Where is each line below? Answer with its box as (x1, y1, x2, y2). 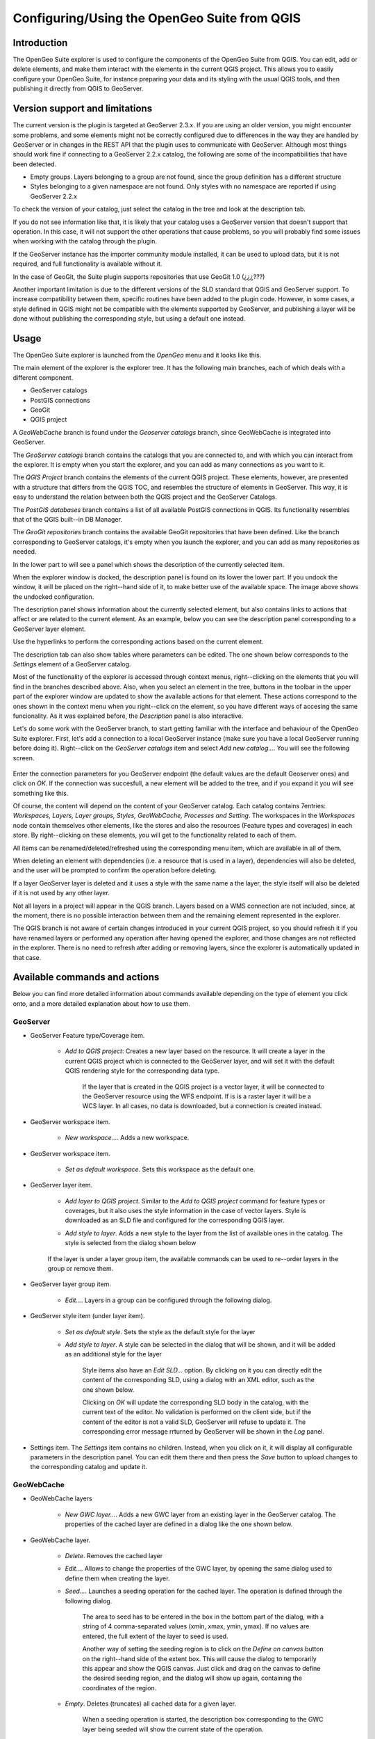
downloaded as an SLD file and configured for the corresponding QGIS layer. (65, 1216, 285, 1224)
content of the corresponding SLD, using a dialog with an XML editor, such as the (82, 1376, 315, 1384)
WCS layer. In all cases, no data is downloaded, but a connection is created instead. (82, 1102, 322, 1110)
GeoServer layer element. (12, 625, 86, 633)
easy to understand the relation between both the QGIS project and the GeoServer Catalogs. (12, 492, 277, 501)
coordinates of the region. (82, 1683, 157, 1692)
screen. (12, 753, 35, 762)
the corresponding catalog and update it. (30, 1463, 147, 1471)
